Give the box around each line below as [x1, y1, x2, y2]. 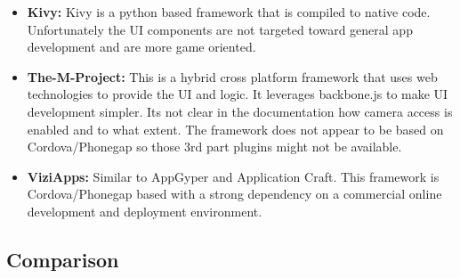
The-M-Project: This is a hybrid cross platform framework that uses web [27, 67, 438, 86]
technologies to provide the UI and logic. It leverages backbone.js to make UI [27, 85, 448, 103]
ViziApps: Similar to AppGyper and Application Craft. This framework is [27, 167, 440, 185]
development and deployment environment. [27, 201, 262, 220]
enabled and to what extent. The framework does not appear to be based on [27, 119, 444, 138]
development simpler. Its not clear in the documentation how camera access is [27, 102, 453, 120]
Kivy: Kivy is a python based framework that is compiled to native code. [27, 3, 431, 20]
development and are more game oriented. [27, 37, 256, 56]
